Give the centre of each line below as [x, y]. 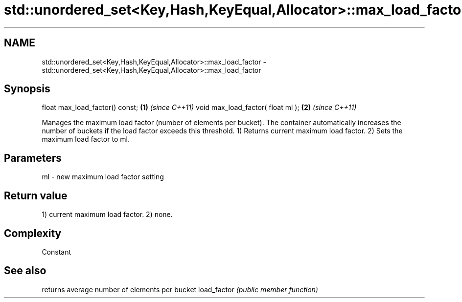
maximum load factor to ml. [86, 139]
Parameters [33, 158]
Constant [57, 252]
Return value [36, 195]
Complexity [33, 233]
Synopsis [27, 89]
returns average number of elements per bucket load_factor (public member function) [180, 289]
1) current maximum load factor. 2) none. [107, 215]
